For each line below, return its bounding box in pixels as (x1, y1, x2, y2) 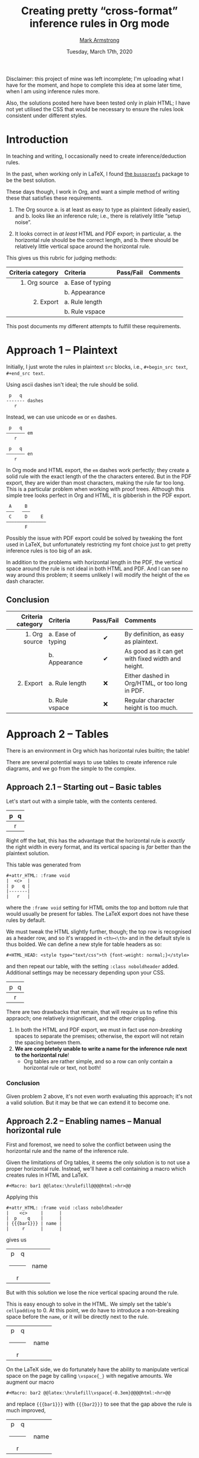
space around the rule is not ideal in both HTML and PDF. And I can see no (6, 565, 188, 572)
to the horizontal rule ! (14, 1051, 69, 1059)
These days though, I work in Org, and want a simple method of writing (6, 188, 179, 195)
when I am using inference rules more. (6, 87, 100, 95)
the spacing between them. (14, 1039, 82, 1046)
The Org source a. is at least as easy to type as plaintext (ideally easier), (14, 206, 191, 213)
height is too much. (124, 703, 178, 712)
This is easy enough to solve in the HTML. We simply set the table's (6, 1300, 172, 1308)
